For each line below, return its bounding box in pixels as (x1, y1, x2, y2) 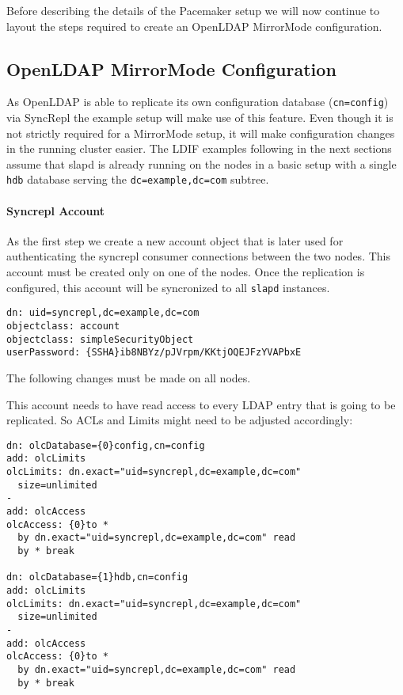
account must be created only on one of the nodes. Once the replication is (6, 264, 365, 280)
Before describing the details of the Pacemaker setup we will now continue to (6, 2, 380, 18)
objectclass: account (6, 320, 120, 332)
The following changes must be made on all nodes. (6, 369, 251, 385)
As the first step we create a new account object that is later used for (6, 232, 344, 249)
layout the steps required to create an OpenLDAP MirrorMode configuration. (6, 17, 382, 34)
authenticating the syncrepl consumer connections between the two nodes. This (6, 248, 390, 264)
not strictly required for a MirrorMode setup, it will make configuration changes (6, 124, 395, 141)
